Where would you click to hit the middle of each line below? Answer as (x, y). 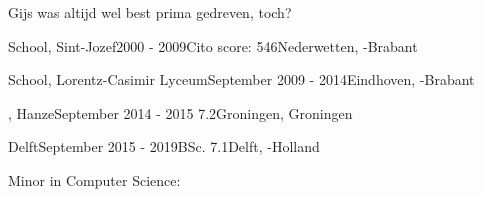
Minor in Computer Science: (94, 179)
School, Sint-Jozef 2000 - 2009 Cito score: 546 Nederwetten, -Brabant (213, 45)
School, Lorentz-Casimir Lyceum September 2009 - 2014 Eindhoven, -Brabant (241, 79)
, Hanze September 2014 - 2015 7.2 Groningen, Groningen (180, 112)
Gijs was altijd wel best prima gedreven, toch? (150, 12)
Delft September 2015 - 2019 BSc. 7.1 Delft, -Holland (164, 146)
